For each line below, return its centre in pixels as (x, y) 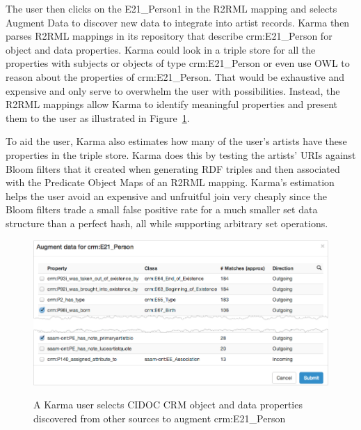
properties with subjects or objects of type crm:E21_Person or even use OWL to (178, 63)
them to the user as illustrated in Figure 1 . (98, 117)
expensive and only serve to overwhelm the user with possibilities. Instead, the (173, 90)
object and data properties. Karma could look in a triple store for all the (161, 49)
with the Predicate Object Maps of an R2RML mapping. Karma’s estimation (170, 182)
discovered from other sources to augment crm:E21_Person (160, 419)
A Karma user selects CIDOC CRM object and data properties (168, 405)
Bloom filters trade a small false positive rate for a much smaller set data (162, 209)
